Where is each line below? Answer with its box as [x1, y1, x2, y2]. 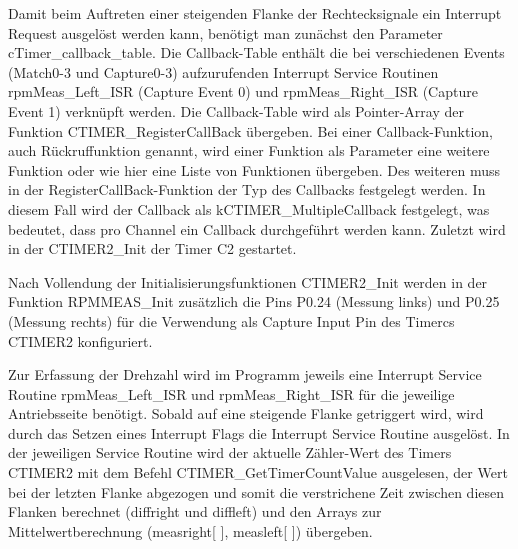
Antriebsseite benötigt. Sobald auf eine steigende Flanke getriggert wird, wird [8, 403, 484, 424]
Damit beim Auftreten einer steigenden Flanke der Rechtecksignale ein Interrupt [8, 3, 502, 23]
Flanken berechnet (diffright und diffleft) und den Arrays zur [8, 501, 382, 522]
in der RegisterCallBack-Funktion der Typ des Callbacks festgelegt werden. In [8, 179, 486, 200]
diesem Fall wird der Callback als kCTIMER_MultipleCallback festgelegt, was [8, 198, 490, 219]
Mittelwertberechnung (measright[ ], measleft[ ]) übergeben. [8, 520, 373, 541]
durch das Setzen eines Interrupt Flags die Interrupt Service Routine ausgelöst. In [8, 422, 510, 443]
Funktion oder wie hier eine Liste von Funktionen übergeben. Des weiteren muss [8, 159, 501, 180]
